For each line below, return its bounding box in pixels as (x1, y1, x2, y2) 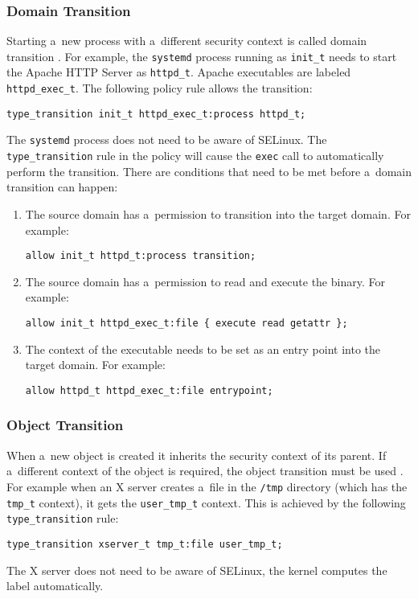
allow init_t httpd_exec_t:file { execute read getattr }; (25, 317, 348, 329)
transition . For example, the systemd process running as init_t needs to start (6, 47, 397, 64)
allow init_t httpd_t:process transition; (25, 250, 256, 262)
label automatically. (6, 577, 104, 594)
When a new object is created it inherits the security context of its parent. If (6, 446, 387, 463)
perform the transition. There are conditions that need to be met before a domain (6, 162, 412, 179)
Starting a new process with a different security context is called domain (6, 32, 367, 49)
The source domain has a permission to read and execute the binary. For (25, 273, 385, 289)
